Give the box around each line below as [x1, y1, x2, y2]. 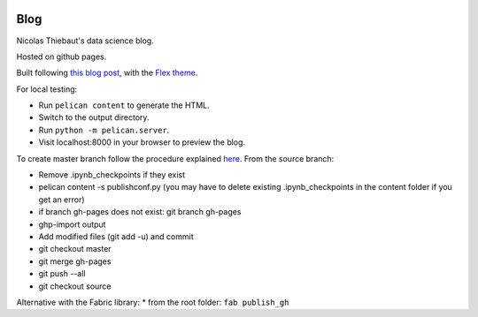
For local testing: [16, 84, 78, 94]
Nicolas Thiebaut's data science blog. [16, 35, 154, 46]
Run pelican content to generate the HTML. [38, 100, 210, 110]
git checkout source [38, 281, 112, 291]
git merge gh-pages [38, 256, 112, 267]
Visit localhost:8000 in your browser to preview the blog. [38, 137, 246, 147]
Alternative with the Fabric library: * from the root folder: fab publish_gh [16, 297, 289, 307]
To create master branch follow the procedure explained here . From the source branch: [16, 153, 335, 163]
